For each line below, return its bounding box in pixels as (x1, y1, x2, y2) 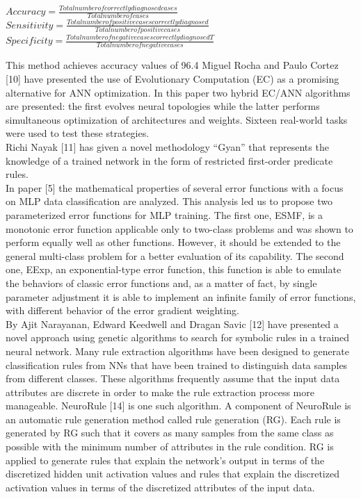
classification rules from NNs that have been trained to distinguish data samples (6, 357, 348, 372)
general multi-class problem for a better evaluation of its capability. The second (6, 248, 344, 263)
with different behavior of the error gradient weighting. (6, 303, 239, 318)
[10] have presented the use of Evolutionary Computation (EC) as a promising (6, 72, 339, 86)
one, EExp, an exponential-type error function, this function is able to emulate (6, 262, 342, 277)
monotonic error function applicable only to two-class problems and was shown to (6, 221, 353, 236)
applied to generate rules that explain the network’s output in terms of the (6, 452, 325, 467)
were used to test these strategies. (6, 126, 150, 140)
